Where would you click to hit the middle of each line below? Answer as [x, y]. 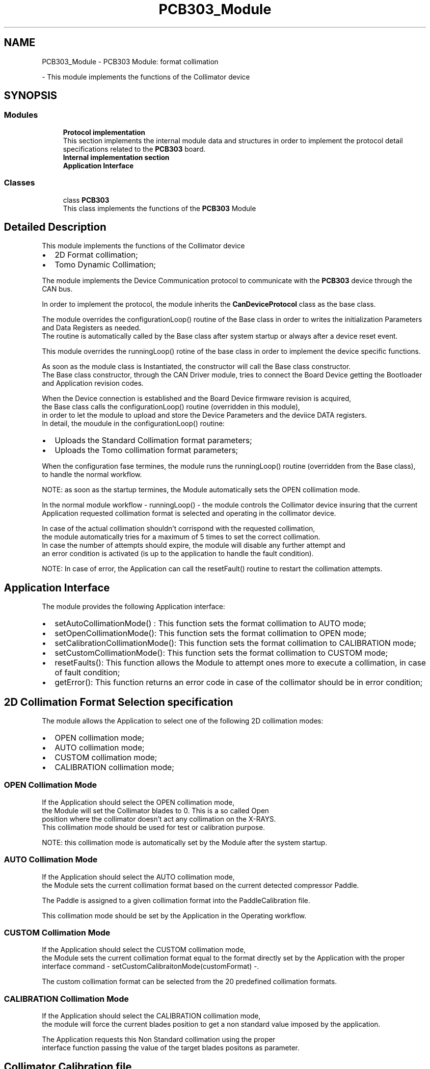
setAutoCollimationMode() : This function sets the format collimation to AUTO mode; [210, 624]
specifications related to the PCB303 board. [134, 149]
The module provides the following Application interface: [134, 607]
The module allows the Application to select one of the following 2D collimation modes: [183, 721]
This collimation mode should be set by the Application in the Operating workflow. [174, 915]
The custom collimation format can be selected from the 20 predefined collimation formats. [189, 982]
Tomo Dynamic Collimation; [105, 265]
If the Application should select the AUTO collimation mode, [138, 877]
